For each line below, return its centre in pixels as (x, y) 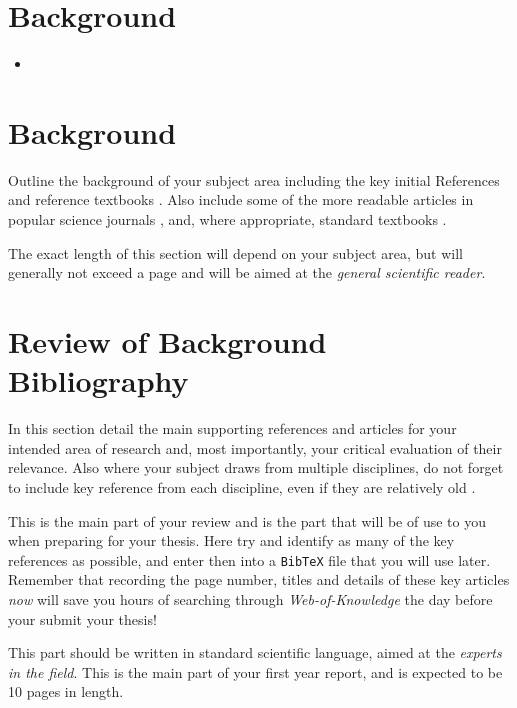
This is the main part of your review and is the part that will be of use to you (247, 520)
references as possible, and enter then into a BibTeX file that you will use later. (249, 559)
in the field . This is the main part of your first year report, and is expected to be (255, 671)
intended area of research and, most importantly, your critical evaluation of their (255, 447)
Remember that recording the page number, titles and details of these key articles (259, 579)
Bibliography (98, 380)
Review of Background (167, 341)
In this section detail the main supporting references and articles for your (232, 428)
